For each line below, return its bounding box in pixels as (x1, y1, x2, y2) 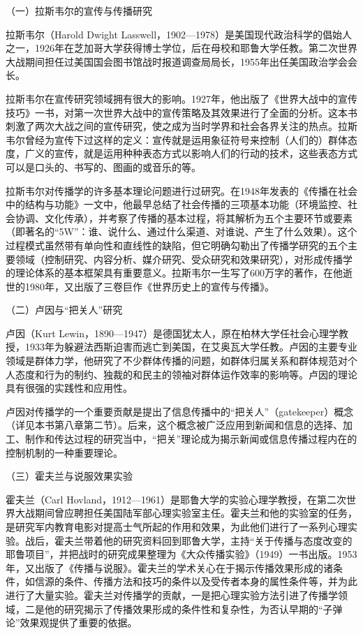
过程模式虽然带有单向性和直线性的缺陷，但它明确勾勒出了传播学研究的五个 (6, 237, 348, 252)
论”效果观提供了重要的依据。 (6, 615, 138, 630)
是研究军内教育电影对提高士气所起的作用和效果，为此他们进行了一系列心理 (6, 519, 348, 533)
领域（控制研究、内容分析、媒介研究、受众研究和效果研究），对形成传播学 (15, 251, 353, 266)
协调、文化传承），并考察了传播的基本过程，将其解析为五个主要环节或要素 (15, 210, 353, 225)
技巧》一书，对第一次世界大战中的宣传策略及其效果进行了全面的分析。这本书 (6, 105, 357, 119)
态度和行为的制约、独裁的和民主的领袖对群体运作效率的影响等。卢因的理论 (15, 367, 357, 381)
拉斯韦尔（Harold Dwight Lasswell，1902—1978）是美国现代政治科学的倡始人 (6, 27, 353, 41)
